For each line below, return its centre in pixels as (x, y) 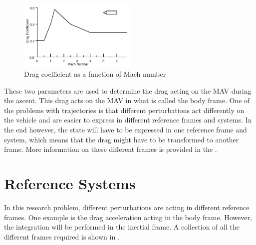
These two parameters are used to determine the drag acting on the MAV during (128, 90)
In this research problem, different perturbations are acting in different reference (127, 207)
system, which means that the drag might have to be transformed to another (122, 139)
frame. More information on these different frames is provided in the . (111, 149)
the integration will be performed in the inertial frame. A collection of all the (122, 227)
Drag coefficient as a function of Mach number (95, 74)
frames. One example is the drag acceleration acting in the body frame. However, (128, 217)
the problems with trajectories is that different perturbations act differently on (124, 110)
